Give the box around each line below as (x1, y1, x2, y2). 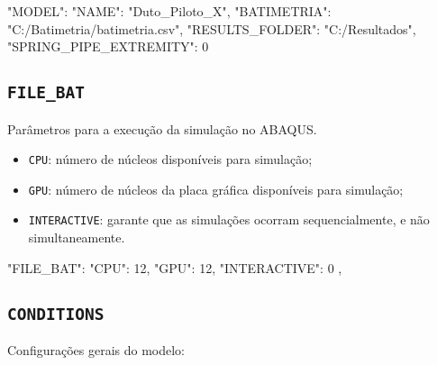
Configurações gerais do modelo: (7, 341, 186, 360)
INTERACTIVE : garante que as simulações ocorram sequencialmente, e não (28, 210, 430, 229)
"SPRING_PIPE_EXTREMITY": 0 (7, 37, 209, 56)
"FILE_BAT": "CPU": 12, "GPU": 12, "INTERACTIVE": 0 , (7, 258, 342, 277)
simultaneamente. (28, 228, 125, 247)
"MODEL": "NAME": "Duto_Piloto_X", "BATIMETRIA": (7, 2, 332, 20)
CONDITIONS (7, 304, 105, 324)
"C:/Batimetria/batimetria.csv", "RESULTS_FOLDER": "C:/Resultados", (7, 19, 416, 38)
